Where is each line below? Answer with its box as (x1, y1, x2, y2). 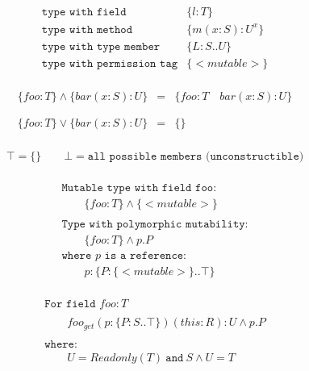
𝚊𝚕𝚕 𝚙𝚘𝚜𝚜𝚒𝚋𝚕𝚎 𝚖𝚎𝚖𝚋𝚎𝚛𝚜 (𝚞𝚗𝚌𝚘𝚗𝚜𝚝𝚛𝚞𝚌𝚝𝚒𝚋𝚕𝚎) (87, 150, 304, 162)
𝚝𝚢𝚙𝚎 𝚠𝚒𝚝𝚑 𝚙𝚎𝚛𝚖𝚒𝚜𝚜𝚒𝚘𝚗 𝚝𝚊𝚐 (41, 57, 178, 69)
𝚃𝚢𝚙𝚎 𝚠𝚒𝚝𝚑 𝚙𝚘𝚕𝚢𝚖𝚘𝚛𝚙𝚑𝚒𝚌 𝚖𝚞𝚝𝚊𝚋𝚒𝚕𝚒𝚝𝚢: (61, 218, 248, 230)
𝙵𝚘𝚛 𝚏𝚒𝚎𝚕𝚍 (44, 298, 96, 311)
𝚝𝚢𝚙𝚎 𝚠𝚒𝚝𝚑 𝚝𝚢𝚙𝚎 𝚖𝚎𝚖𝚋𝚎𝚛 (41, 40, 161, 52)
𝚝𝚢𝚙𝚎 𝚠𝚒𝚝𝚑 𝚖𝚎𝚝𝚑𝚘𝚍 (41, 23, 133, 35)
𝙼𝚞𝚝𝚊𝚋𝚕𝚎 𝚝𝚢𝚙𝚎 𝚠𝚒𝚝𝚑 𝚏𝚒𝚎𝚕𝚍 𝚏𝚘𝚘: (61, 181, 217, 194)
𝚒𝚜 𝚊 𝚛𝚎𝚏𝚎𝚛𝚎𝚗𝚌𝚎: (104, 250, 186, 262)
